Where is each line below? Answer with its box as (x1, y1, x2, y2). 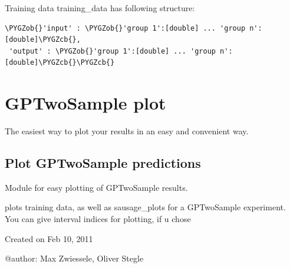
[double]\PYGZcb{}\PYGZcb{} (5, 58, 115, 67)
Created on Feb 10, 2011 (5, 232, 93, 244)
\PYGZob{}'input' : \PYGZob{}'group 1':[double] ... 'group (5, 24, 246, 32)
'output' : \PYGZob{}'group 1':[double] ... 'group (9, 47, 216, 55)
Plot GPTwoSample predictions (5, 154, 201, 172)
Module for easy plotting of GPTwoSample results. (5, 181, 188, 193)
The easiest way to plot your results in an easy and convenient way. (5, 125, 249, 137)
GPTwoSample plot (5, 91, 166, 115)
